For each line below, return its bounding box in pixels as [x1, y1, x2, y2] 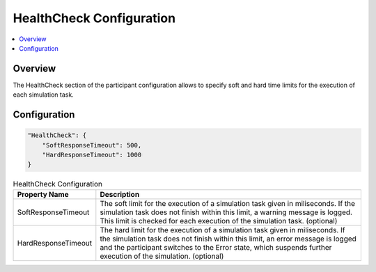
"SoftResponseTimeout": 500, [42, 141, 142, 149]
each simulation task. [13, 90, 75, 99]
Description [100, 189, 140, 199]
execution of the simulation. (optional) [100, 251, 224, 261]
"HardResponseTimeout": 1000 [42, 151, 142, 159]
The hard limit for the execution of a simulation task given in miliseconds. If [100, 225, 345, 234]
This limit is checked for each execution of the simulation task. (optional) [100, 216, 338, 225]
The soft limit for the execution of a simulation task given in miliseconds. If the [100, 198, 355, 208]
